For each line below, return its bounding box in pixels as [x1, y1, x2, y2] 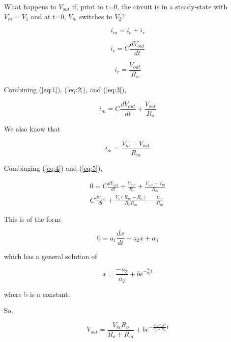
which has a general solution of [4, 251, 97, 262]
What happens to [4, 1, 57, 11]
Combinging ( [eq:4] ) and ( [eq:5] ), [4, 163, 103, 173]
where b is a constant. [4, 289, 70, 299]
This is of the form [4, 213, 60, 224]
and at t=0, [30, 11, 66, 21]
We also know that [4, 124, 60, 134]
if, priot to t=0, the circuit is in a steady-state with [72, 1, 228, 11]
